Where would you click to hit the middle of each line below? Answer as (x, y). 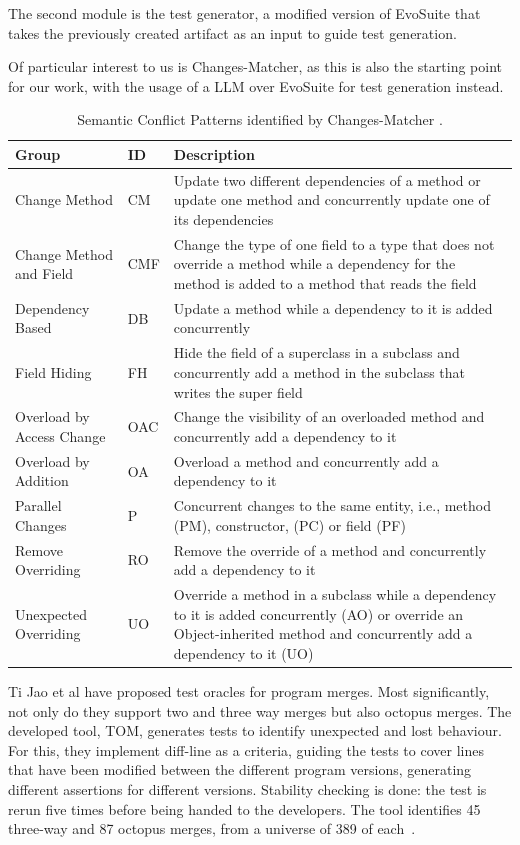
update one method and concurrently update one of (331, 199)
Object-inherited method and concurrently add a (323, 633)
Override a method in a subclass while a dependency (335, 594)
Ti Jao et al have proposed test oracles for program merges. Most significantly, (249, 690)
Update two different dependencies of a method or (327, 179)
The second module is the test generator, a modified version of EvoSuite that (244, 13)
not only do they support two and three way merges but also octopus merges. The (260, 710)
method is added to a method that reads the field (325, 283)
